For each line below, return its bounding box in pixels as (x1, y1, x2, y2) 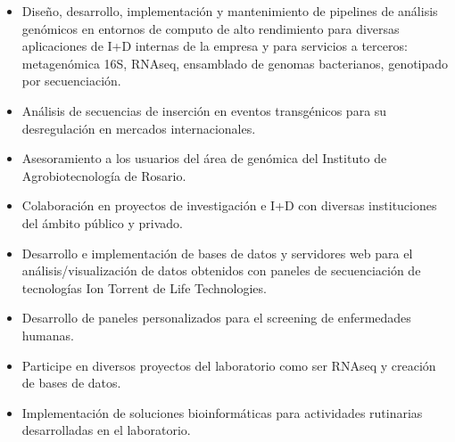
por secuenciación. (21, 71, 121, 90)
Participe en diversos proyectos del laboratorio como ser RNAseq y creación (21, 356, 436, 374)
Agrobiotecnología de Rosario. (21, 166, 186, 184)
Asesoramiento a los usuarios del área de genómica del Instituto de (21, 149, 387, 168)
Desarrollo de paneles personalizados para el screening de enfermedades (21, 308, 411, 327)
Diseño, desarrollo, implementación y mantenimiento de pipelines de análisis (21, 2, 438, 20)
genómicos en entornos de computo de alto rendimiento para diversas (21, 19, 400, 37)
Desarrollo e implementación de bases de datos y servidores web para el (21, 243, 413, 262)
